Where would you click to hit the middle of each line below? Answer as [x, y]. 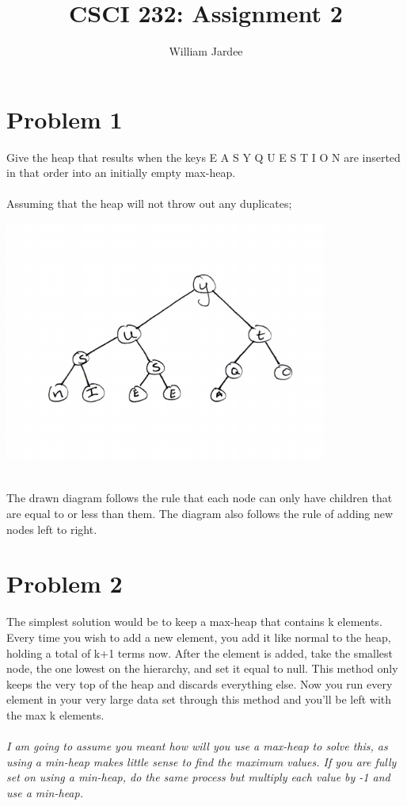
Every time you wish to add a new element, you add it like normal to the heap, [199, 637]
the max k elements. [55, 714]
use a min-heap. [45, 792]
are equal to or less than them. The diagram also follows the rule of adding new [200, 514]
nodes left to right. [52, 529]
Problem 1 [65, 119]
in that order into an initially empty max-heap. [121, 173]
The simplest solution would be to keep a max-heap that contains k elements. [194, 622]
